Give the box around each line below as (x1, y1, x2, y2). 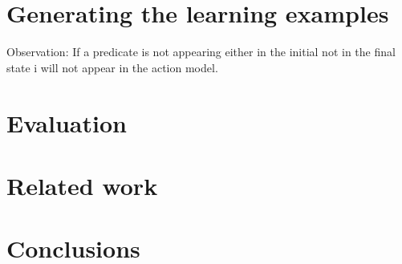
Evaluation (6, 106, 127, 139)
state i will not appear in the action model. (6, 59, 218, 75)
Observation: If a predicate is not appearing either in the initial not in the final (6, 43, 396, 60)
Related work (6, 169, 158, 201)
